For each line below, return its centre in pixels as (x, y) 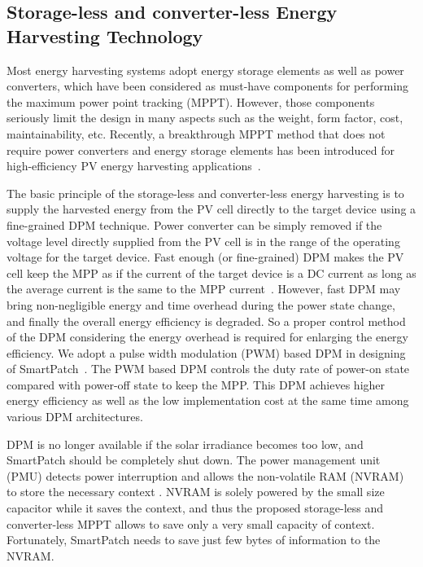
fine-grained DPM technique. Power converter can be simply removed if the (194, 224)
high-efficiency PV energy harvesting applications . (134, 166)
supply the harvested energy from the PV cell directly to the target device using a (211, 209)
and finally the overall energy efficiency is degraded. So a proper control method (206, 321)
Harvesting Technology (105, 35)
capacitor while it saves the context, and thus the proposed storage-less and (195, 508)
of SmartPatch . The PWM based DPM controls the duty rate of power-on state (208, 369)
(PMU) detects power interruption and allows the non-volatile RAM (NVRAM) (205, 475)
